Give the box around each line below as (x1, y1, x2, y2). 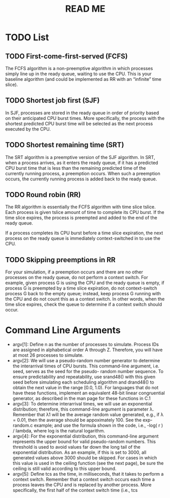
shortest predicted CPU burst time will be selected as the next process (5, 120, 153, 127)
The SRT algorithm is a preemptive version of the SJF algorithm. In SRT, (5, 154, 156, 160)
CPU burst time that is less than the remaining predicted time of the (5, 165, 146, 171)
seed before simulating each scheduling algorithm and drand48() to (12, 379, 155, 385)
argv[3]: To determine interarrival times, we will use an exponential (12, 401, 152, 407)
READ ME (65, 3, 106, 15)
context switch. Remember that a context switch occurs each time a (12, 476, 155, 483)
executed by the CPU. (5, 126, 51, 132)
